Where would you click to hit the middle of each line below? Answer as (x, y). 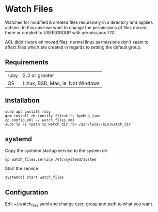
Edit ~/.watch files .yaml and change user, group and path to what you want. (79, 204)
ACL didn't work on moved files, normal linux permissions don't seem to (77, 42)
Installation (22, 100)
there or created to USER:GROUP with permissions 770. (61, 32)
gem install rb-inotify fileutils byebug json (53, 116)
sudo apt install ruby (28, 112)
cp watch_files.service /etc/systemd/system (51, 160)
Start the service (22, 168)
